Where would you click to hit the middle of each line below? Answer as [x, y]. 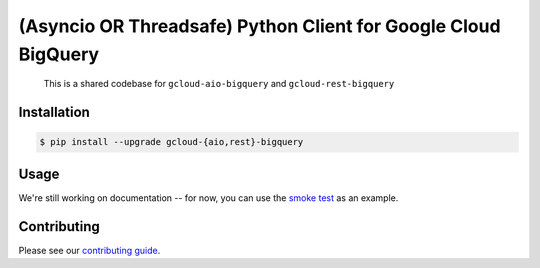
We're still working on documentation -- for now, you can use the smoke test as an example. [208, 197]
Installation [54, 112]
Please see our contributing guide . [89, 250]
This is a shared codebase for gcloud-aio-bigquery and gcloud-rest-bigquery [219, 84]
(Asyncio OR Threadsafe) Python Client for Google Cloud [259, 26]
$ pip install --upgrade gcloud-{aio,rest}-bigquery [171, 142]
